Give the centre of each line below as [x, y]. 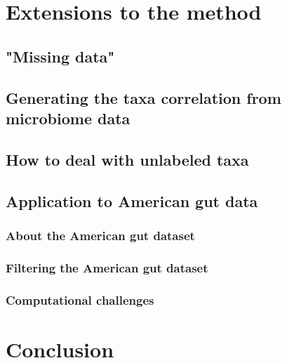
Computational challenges [80, 299]
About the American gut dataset [100, 235]
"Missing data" [60, 56]
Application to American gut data [132, 200]
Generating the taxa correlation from [143, 97]
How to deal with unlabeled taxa [127, 159]
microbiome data [68, 118]
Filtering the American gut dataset [107, 267]
